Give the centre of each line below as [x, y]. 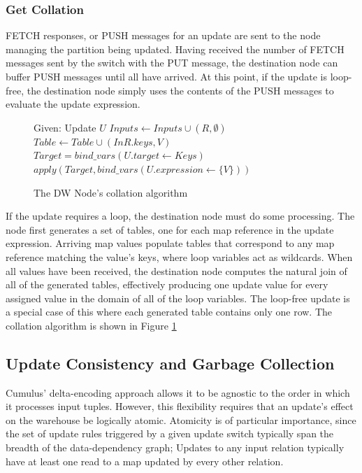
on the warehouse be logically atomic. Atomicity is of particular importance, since [181, 419]
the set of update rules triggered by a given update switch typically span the [170, 433]
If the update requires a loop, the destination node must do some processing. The [180, 216]
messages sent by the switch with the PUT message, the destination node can [172, 63]
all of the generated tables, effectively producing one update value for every [167, 284]
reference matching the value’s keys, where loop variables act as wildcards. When [179, 256]
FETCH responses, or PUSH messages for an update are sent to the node [163, 35]
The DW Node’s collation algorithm [111, 192]
